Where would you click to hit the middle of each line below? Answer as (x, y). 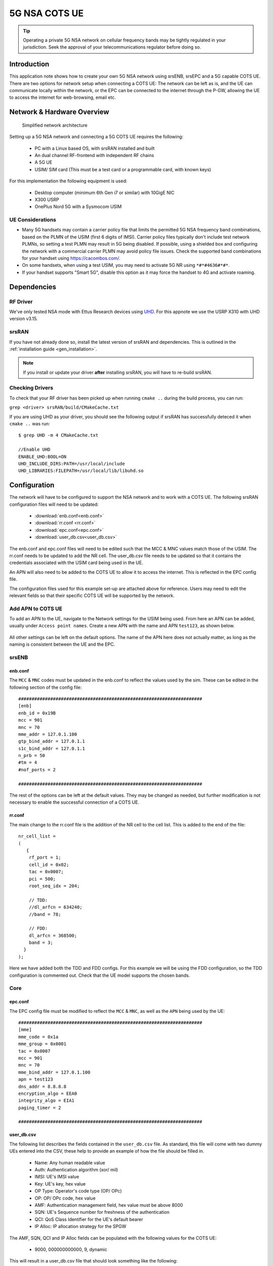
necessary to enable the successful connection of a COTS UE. (74, 802)
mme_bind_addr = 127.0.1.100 (54, 1072)
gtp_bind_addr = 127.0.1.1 (52, 741)
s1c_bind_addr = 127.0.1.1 (52, 748)
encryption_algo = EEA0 (48, 1093)
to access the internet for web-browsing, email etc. (63, 97)
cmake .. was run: (30, 423)
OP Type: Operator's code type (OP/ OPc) (78, 1191)
